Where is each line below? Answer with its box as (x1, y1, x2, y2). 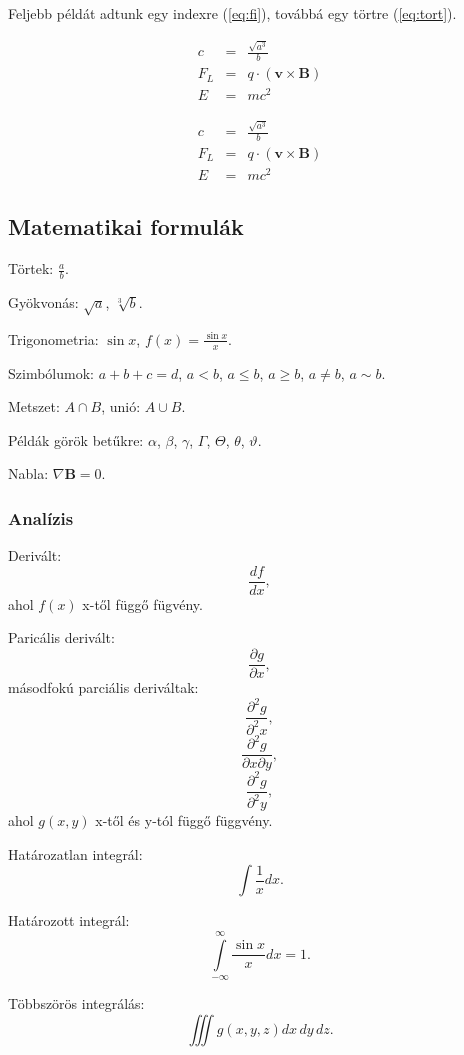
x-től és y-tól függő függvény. (95, 810, 273, 831)
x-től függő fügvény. (82, 593, 203, 614)
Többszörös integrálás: (8, 993, 145, 1014)
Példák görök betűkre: (8, 429, 144, 450)
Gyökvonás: (8, 292, 79, 313)
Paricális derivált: (8, 627, 115, 648)
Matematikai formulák (8, 211, 244, 242)
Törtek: (8, 258, 54, 279)
